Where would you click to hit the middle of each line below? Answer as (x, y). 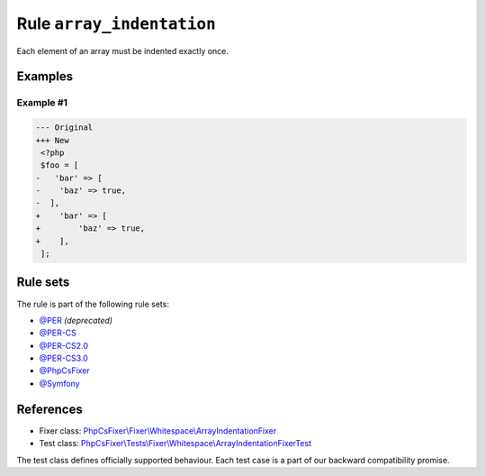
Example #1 (42, 103)
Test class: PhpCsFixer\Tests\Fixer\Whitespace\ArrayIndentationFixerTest (175, 444)
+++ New (52, 140)
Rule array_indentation (116, 23)
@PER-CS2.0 (64, 345)
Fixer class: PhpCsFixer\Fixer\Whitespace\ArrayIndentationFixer (158, 430)
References (49, 409)
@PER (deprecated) (76, 320)
